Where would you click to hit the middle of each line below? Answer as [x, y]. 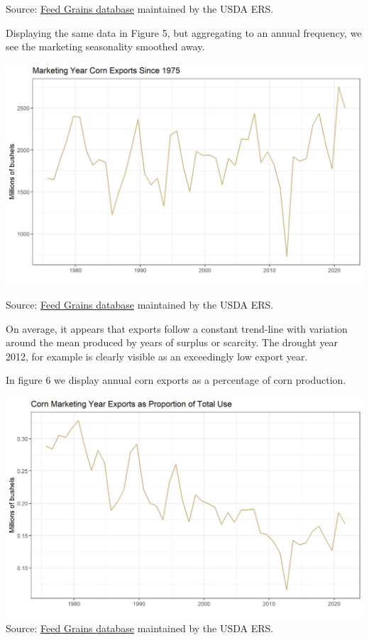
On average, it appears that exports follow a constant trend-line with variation [177, 328]
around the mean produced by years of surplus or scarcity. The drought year [172, 342]
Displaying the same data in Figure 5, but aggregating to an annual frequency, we [184, 32]
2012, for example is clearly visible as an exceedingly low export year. [157, 356]
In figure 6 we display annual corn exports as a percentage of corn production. [176, 380]
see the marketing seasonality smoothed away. [105, 46]
